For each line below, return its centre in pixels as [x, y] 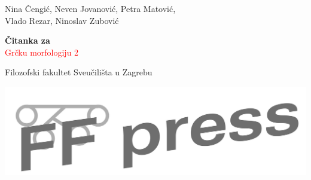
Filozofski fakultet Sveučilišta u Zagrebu [79, 72]
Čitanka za [28, 40]
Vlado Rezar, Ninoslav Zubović [62, 20]
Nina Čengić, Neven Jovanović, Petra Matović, [90, 8]
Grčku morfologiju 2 [42, 52]
